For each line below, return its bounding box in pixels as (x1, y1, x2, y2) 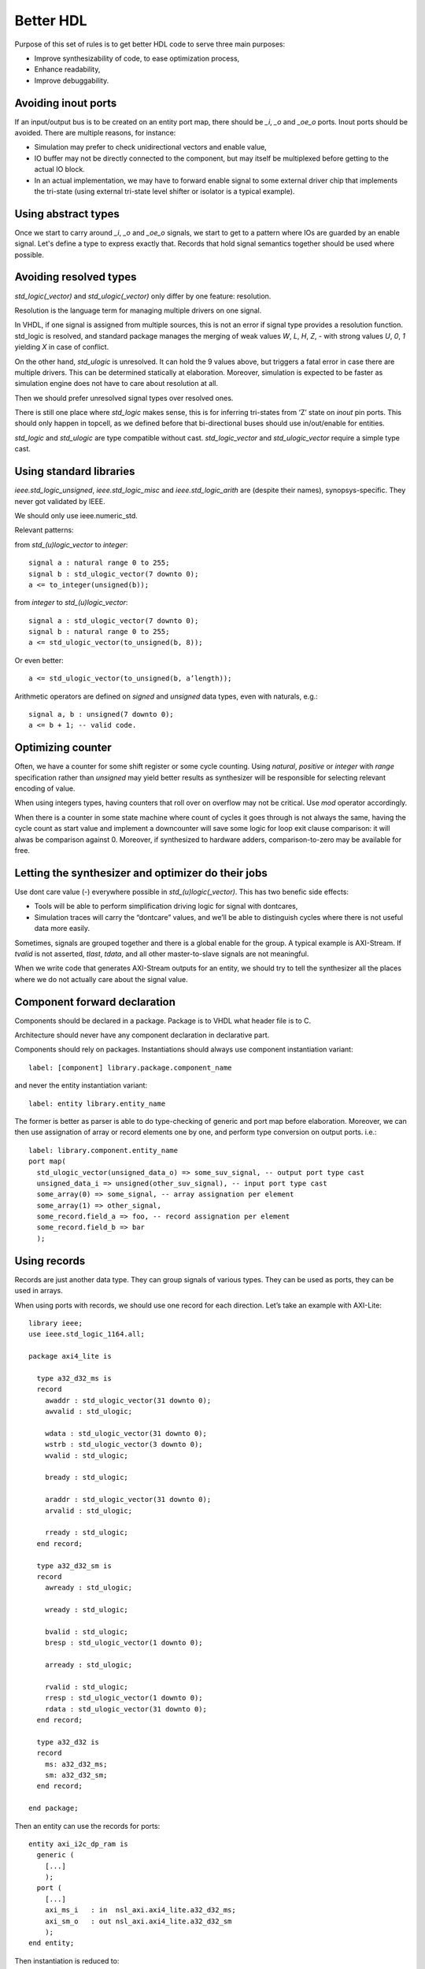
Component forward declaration (14, 995, 176, 1008)
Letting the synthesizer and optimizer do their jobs (14, 866, 268, 880)
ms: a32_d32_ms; (44, 1759, 108, 1768)
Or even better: (14, 655, 64, 665)
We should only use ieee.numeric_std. (14, 510, 138, 520)
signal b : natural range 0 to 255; (28, 627, 170, 636)
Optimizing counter (14, 741, 112, 755)
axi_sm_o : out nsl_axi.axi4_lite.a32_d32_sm (44, 1916, 232, 1926)
